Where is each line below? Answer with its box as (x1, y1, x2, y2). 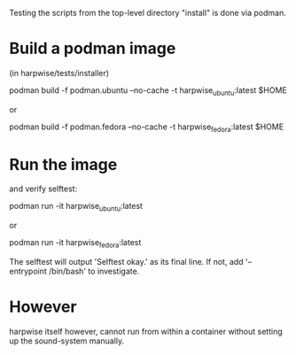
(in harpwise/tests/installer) (9, 67, 109, 78)
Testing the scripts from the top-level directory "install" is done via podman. (9, 8, 286, 18)
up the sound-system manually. (9, 336, 125, 346)
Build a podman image (9, 39, 176, 58)
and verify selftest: (9, 183, 78, 194)
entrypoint (9, 266, 47, 277)
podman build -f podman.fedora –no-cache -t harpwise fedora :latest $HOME (9, 121, 284, 134)
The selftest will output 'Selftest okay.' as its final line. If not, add (9, 257, 244, 267)
